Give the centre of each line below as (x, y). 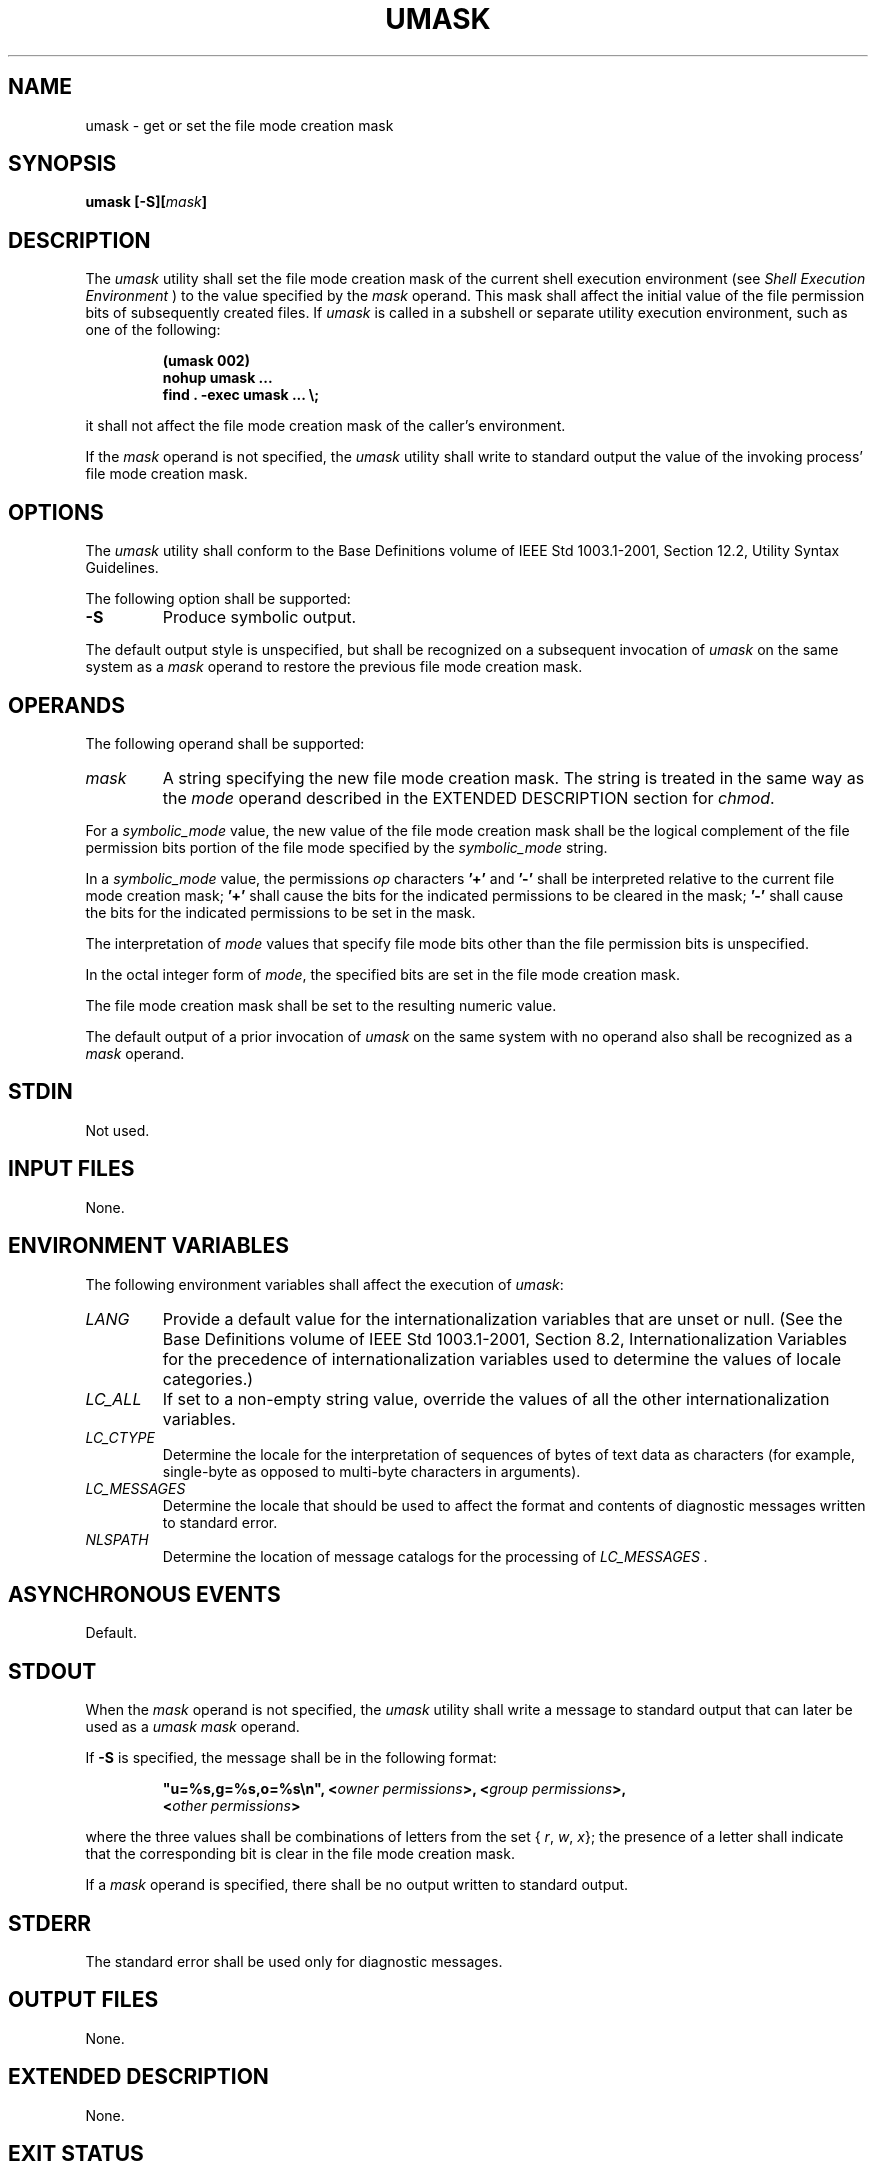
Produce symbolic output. (259, 617)
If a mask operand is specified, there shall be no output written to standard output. (357, 1885)
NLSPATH (117, 1539)
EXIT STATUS (76, 2154)
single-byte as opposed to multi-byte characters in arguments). (371, 1471)
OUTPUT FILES (83, 2000)
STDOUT (52, 1671)
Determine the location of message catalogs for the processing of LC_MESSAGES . (435, 1556)
